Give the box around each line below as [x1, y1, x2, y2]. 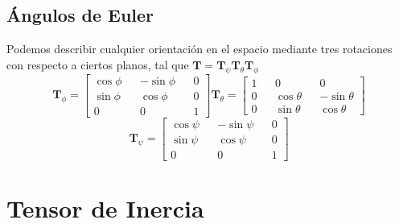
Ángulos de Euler [6, 2, 154, 27]
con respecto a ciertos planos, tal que [6, 56, 189, 73]
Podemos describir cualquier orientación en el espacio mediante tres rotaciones [6, 40, 393, 57]
